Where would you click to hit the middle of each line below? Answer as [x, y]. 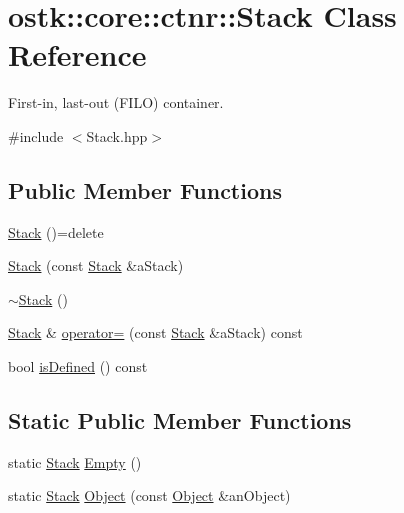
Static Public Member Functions [180, 420]
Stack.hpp [117, 135]
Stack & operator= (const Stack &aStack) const [155, 332]
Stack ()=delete [56, 231]
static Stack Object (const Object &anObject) [149, 495]
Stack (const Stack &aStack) [96, 265]
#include [36, 135]
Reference [77, 54]
